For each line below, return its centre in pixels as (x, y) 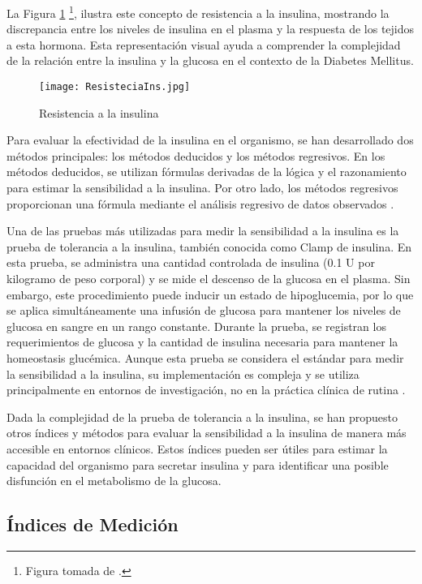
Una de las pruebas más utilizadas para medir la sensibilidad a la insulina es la (203, 231)
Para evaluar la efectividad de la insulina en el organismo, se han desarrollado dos (210, 140)
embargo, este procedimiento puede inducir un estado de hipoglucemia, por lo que (210, 294)
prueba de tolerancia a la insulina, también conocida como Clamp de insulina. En (209, 246)
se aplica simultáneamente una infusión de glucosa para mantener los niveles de (204, 310)
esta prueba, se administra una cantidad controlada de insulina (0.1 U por (191, 262)
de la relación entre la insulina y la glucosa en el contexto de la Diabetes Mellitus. (210, 60)
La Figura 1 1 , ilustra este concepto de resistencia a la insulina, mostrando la (198, 12)
